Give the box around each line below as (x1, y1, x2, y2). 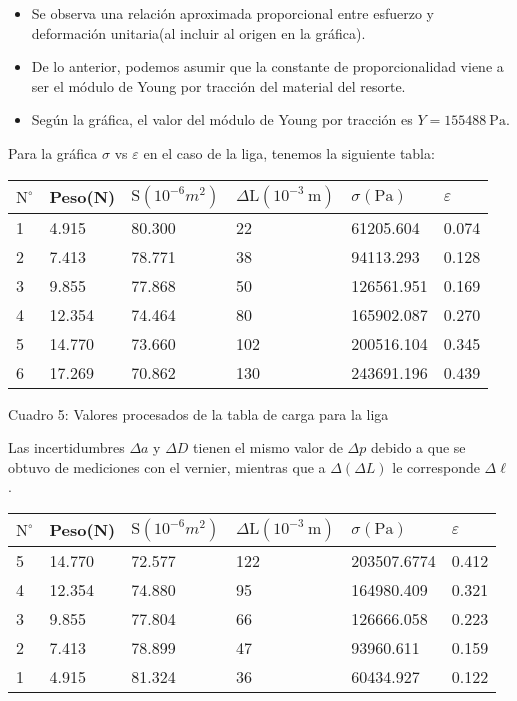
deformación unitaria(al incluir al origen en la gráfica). (31, 22, 366, 43)
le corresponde (392, 456, 480, 477)
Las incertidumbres (8, 437, 125, 458)
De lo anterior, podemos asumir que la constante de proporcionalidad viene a (31, 56, 504, 77)
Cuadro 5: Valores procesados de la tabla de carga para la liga (8, 403, 389, 424)
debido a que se (370, 437, 466, 458)
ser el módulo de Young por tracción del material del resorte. (31, 75, 406, 96)
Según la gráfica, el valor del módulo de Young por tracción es (31, 109, 413, 130)
